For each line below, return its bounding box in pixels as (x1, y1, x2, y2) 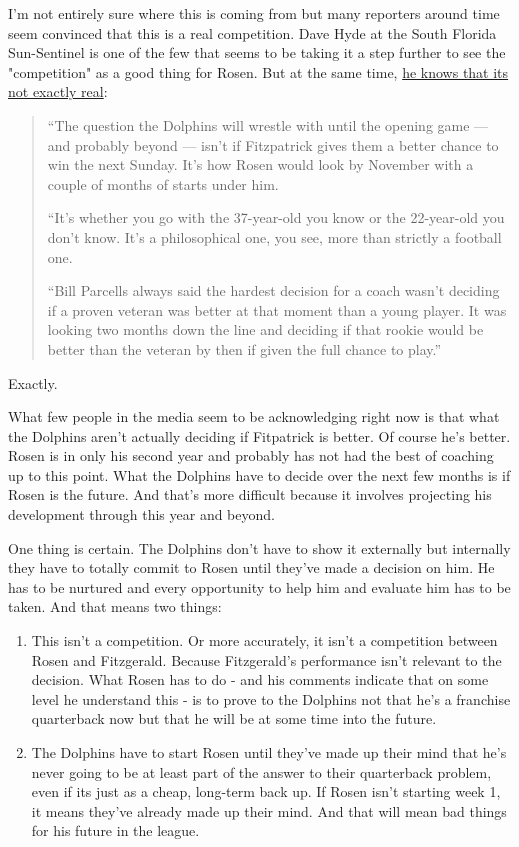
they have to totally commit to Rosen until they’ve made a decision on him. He (8, 557, 495, 578)
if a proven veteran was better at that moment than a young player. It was (47, 299, 507, 320)
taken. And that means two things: (8, 596, 222, 617)
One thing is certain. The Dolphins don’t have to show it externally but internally (8, 537, 511, 558)
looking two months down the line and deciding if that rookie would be (47, 319, 484, 340)
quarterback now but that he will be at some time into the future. (31, 708, 437, 729)
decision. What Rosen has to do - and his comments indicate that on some (31, 669, 489, 690)
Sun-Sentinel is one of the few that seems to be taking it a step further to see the (8, 42, 506, 63)
